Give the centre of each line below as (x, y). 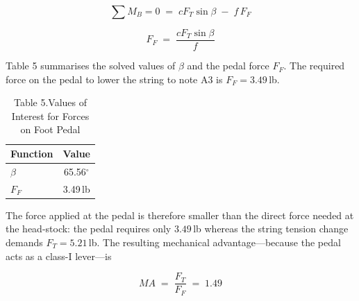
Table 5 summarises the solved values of (91, 66)
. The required (314, 66)
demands (24, 242)
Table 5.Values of (50, 102)
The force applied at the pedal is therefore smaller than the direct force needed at (180, 215)
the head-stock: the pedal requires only (89, 229)
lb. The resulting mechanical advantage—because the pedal (215, 242)
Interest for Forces (50, 115)
